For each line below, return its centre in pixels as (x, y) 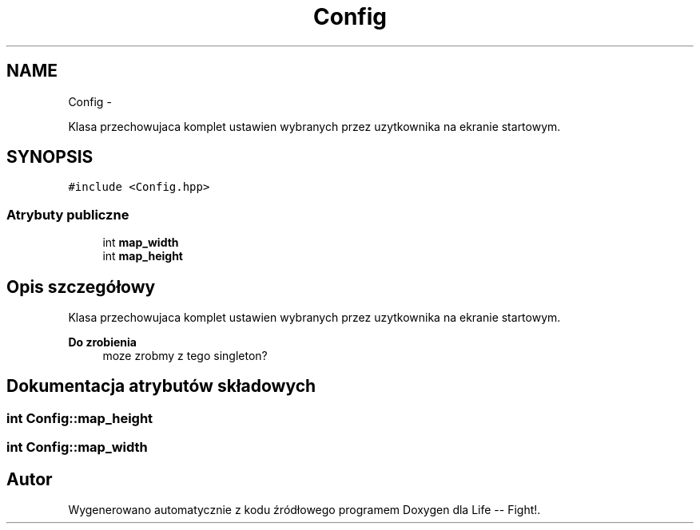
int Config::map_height (80, 418)
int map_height (143, 256)
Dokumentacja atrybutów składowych (161, 386)
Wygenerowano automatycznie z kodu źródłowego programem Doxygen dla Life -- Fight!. (304, 510)
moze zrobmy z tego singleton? (185, 356)
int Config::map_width (77, 447)
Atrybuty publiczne (68, 214)
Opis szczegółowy (81, 287)
